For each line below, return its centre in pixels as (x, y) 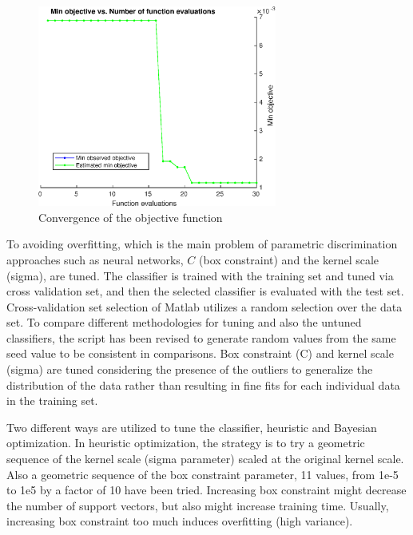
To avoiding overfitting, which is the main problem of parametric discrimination (202, 244)
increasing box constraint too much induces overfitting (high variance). (180, 521)
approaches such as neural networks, (95, 259)
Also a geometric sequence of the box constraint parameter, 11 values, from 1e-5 (203, 474)
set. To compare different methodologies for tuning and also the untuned (184, 322)
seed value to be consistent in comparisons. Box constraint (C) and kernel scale (200, 353)
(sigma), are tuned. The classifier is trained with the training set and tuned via (200, 275)
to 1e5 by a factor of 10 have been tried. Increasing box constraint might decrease (206, 490)
